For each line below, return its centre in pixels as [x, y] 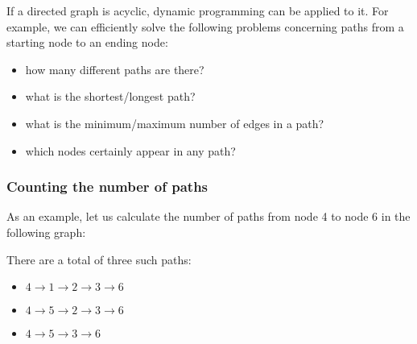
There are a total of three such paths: [99, 259]
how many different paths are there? [115, 69]
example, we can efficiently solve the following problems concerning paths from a [205, 26]
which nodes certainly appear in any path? [130, 150]
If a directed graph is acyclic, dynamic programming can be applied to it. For [198, 10]
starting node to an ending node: [87, 42]
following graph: [46, 232]
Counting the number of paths [107, 187]
